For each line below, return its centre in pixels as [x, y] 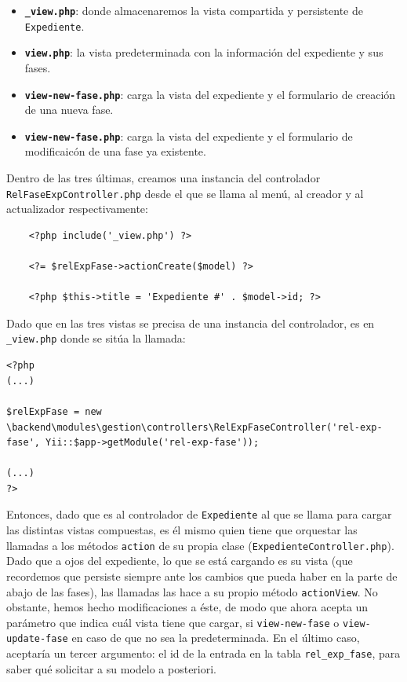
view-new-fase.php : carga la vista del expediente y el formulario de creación [210, 94]
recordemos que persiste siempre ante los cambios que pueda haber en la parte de [202, 576]
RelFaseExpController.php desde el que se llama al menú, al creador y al [185, 193]
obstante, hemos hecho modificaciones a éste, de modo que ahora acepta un [187, 607]
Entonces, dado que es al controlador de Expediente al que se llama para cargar [199, 514]
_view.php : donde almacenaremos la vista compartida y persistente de [194, 10]
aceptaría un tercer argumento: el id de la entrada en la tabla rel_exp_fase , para [203, 653]
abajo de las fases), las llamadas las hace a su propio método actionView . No [192, 591]
